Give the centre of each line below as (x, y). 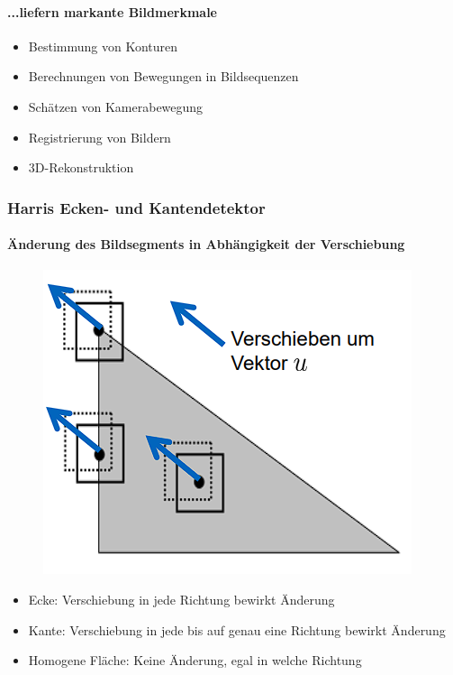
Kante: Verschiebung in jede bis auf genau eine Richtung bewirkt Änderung (237, 629)
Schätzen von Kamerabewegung (116, 106)
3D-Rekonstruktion (81, 167)
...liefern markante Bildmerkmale (112, 11)
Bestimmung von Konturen (103, 46)
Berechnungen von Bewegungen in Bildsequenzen (163, 76)
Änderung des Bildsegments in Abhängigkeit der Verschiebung (206, 244)
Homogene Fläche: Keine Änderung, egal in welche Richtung (195, 660)
